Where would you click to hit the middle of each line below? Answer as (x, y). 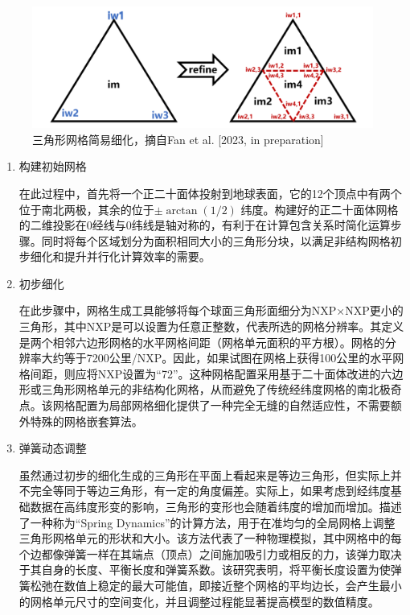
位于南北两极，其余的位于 (86, 209)
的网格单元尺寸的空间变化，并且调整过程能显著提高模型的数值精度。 (199, 601)
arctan (182, 211)
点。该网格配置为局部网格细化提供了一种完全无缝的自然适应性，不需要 (205, 405)
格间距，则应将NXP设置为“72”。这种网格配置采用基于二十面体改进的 (200, 373)
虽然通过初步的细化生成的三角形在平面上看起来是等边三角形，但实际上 (205, 475)
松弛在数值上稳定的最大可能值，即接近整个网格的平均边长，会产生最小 (216, 585)
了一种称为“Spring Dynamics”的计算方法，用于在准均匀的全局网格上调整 (207, 522)
